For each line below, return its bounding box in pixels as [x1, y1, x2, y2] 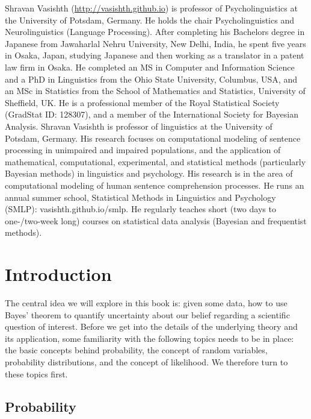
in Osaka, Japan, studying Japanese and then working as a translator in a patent [5, 49, 304, 61]
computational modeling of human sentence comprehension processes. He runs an [5, 178, 304, 191]
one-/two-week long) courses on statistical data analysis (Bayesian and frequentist [5, 214, 307, 227]
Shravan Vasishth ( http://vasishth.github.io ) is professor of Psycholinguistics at [5, 2, 298, 14]
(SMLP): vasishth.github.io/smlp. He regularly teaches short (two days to [5, 203, 276, 215]
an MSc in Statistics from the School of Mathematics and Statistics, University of [5, 84, 306, 97]
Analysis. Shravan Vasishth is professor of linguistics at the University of [5, 119, 273, 132]
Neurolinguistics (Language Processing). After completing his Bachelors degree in [5, 25, 305, 38]
